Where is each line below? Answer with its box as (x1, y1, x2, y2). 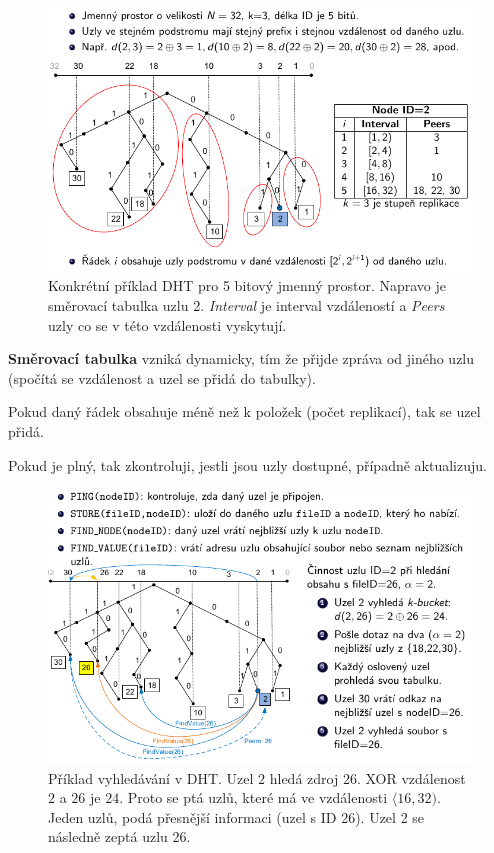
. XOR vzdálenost (356, 767, 466, 788)
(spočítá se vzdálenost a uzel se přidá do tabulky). (8, 367, 316, 388)
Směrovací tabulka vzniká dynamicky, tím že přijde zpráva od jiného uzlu (8, 348, 475, 369)
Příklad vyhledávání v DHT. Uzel (48, 767, 254, 788)
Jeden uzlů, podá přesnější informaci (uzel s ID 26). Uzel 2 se (48, 806, 425, 827)
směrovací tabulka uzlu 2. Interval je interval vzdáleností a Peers (48, 294, 445, 315)
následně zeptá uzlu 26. (48, 826, 191, 847)
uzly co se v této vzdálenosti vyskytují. (48, 314, 287, 335)
